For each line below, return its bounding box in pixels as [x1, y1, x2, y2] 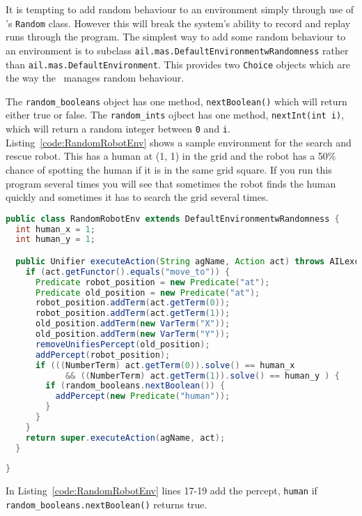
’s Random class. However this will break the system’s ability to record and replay [6, 15, 351, 30]
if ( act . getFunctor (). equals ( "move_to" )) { [25, 266, 230, 277]
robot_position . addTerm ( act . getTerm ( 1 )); [35, 308, 230, 319]
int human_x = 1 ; [15, 224, 95, 234]
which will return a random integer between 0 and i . [6, 121, 230, 136]
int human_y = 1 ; [15, 234, 95, 245]
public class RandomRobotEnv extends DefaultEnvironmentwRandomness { [6, 213, 340, 224]
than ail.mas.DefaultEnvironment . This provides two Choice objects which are [6, 56, 351, 71]
